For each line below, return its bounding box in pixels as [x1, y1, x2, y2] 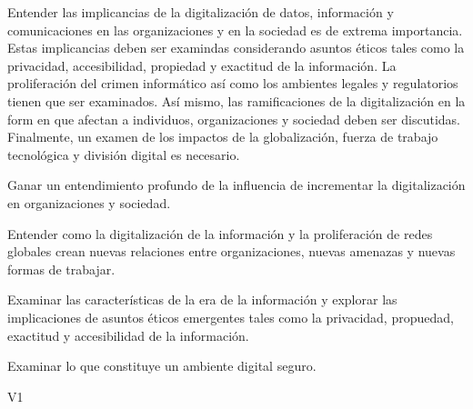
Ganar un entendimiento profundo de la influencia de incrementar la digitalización [7, 175, 466, 195]
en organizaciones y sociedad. [7, 193, 171, 212]
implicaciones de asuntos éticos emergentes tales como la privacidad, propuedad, [7, 307, 454, 326]
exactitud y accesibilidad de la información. [7, 325, 249, 344]
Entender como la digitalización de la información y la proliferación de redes [7, 224, 433, 243]
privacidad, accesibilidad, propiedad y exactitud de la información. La [7, 55, 397, 75]
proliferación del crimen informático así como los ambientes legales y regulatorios [7, 74, 458, 93]
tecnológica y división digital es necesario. [7, 145, 240, 164]
